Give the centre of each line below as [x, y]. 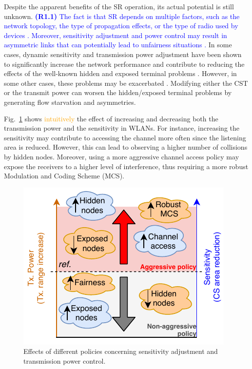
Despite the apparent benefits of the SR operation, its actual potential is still [119, 6]
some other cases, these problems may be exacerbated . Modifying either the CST [126, 83]
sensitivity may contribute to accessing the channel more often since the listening [125, 137]
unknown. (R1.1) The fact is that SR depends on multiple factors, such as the [122, 16]
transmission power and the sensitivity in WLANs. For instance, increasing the [122, 128]
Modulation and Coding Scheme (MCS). [64, 176]
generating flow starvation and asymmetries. [70, 102]
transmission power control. [65, 360]
